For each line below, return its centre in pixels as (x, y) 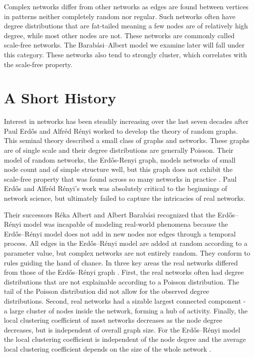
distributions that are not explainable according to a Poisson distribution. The (122, 281)
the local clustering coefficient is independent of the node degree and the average (125, 339)
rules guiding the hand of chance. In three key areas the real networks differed (121, 262)
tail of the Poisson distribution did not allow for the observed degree (107, 291)
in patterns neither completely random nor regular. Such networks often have (120, 16)
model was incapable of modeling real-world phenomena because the (126, 224)
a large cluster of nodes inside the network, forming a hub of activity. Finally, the (126, 310)
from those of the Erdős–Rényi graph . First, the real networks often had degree (124, 272)
